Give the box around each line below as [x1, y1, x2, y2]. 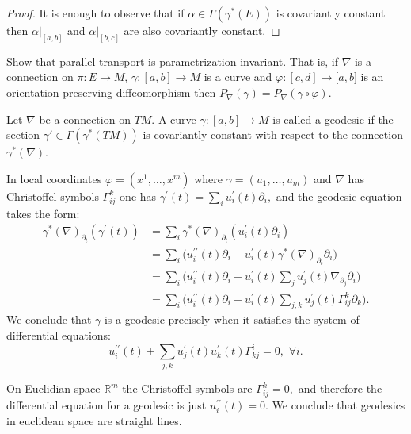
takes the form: [6, 205, 80, 221]
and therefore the [298, 380, 382, 397]
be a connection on [39, 110, 131, 127]
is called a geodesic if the [272, 110, 394, 127]
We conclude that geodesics [272, 397, 405, 413]
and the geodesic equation [276, 187, 402, 204]
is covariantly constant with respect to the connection [143, 126, 403, 143]
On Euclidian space [6, 380, 101, 397]
